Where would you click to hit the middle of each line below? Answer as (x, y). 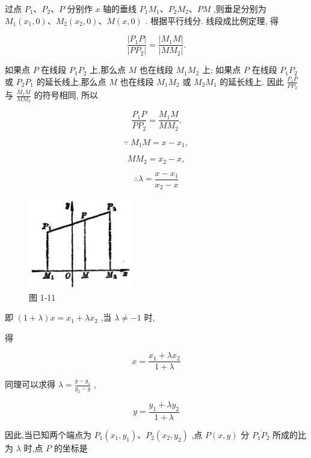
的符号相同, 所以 (66, 95)
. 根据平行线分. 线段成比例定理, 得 (212, 20)
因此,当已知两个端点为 (48, 434)
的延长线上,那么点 (71, 81)
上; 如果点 (221, 70)
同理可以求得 (30, 384)
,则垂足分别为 (240, 8)
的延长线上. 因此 (252, 81)
